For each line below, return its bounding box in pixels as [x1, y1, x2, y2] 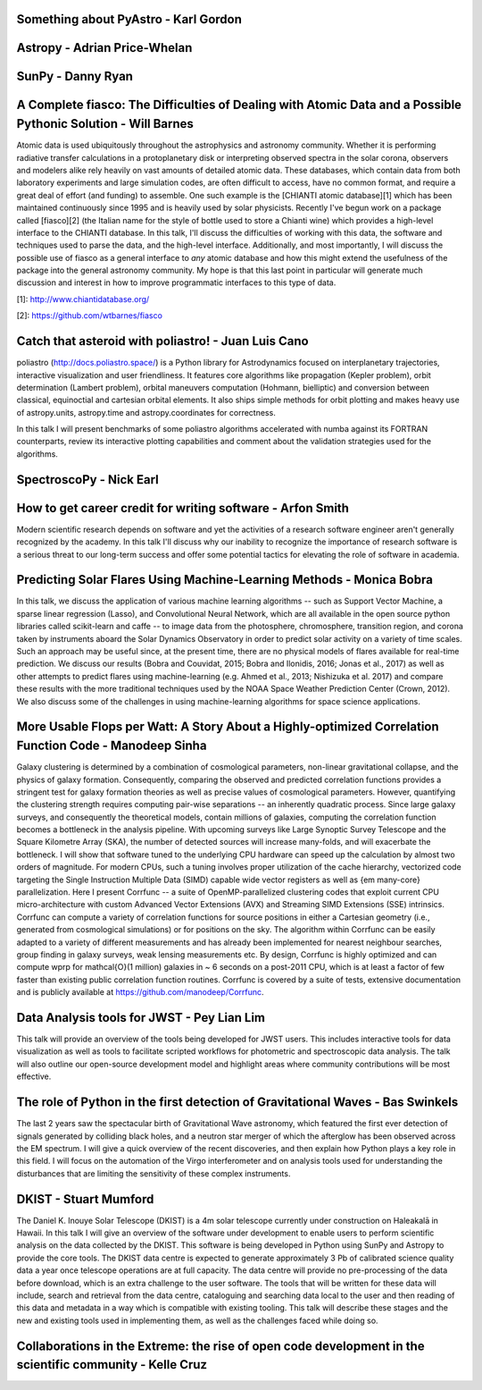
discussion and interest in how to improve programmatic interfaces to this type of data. [16, 277, 337, 288]
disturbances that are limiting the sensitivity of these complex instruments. [16, 1167, 291, 1179]
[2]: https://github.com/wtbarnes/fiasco [16, 310, 162, 321]
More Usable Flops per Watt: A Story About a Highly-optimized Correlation [16, 720, 439, 735]
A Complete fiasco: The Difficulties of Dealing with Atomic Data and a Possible [16, 97, 462, 113]
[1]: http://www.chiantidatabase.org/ [16, 293, 150, 304]
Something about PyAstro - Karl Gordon [16, 12, 243, 27]
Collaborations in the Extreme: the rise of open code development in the [16, 1338, 425, 1353]
